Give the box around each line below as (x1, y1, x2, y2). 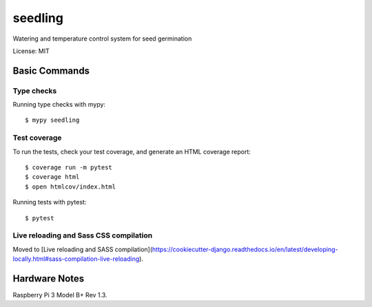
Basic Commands (12, 65, 90, 76)
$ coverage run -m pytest (25, 164, 113, 171)
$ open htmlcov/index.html (25, 182, 116, 191)
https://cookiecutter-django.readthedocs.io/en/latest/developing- (152, 245, 338, 253)
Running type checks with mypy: (12, 100, 106, 109)
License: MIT (12, 47, 50, 55)
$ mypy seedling (25, 116, 80, 124)
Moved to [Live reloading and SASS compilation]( (12, 245, 153, 253)
